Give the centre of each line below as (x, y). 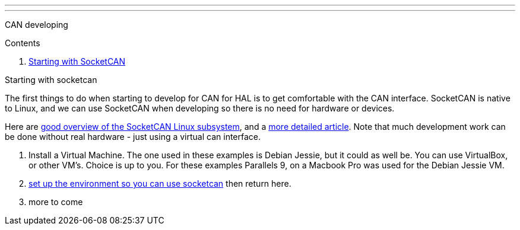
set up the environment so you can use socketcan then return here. (160, 183)
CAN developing (37, 25)
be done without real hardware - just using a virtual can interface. (133, 137)
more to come (56, 202)
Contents (23, 43)
